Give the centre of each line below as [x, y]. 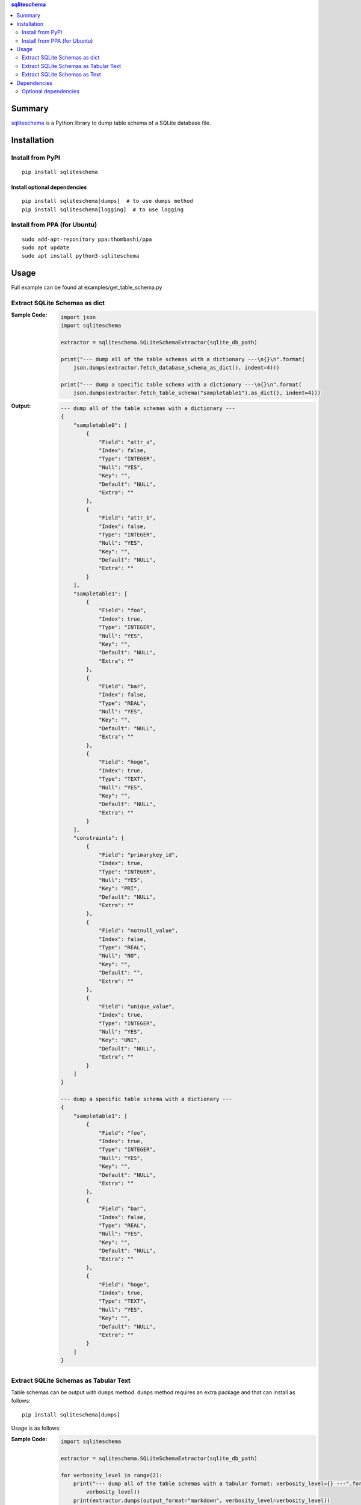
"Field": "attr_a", [127, 442]
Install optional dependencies [49, 187]
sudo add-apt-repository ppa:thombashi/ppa [87, 239]
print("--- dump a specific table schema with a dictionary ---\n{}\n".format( [181, 385]
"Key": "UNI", [119, 1040]
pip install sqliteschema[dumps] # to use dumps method [108, 201]
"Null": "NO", [119, 956]
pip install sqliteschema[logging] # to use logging [103, 209]
